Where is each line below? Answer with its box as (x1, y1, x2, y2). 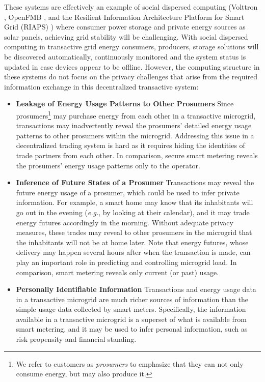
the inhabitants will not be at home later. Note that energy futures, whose (16, 237, 249, 247)
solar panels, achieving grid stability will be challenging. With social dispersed (4, 31, 248, 42)
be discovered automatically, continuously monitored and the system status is (4, 51, 246, 62)
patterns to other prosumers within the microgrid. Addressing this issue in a (16, 130, 254, 140)
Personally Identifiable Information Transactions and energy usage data (16, 284, 256, 295)
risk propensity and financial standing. (16, 334, 137, 344)
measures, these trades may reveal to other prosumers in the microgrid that (16, 227, 252, 238)
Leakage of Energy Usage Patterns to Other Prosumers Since (16, 98, 234, 109)
